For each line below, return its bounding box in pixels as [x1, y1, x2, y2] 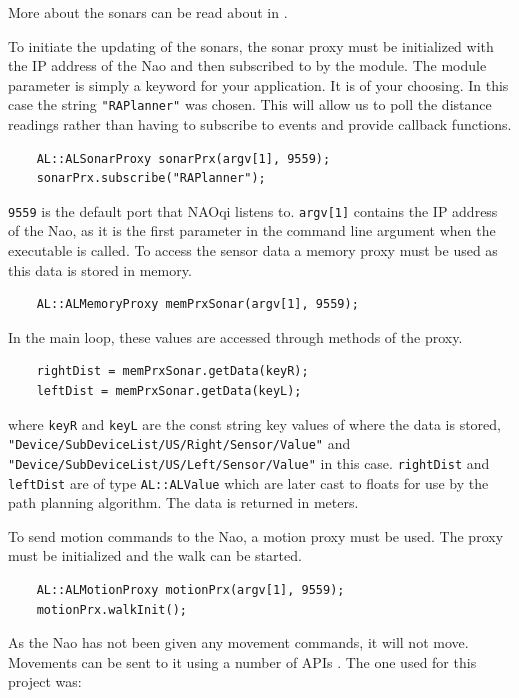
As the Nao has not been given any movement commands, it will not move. [8, 632, 469, 653]
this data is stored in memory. [8, 259, 192, 280]
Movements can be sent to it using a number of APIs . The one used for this [8, 651, 477, 672]
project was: [8, 671, 82, 692]
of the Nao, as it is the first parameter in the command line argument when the [8, 220, 496, 241]
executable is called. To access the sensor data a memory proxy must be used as [8, 240, 498, 261]
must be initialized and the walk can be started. [8, 545, 302, 566]
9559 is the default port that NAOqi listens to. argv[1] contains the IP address [8, 200, 498, 221]
